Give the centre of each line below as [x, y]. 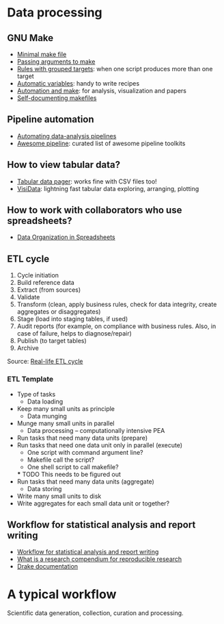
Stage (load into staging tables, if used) [72, 319]
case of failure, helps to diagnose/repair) [74, 334]
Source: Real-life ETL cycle [45, 362]
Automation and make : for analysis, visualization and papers [101, 91]
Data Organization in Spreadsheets [66, 237]
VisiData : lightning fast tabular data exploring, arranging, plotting [108, 188]
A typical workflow [62, 594]
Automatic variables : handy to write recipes [78, 83]
